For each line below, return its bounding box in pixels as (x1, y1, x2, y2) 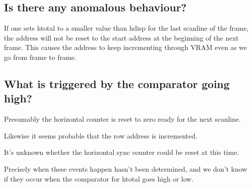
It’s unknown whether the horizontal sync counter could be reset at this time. (4, 147, 239, 157)
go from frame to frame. (4, 51, 77, 62)
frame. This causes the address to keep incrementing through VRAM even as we (4, 42, 247, 52)
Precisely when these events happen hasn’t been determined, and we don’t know (4, 163, 247, 174)
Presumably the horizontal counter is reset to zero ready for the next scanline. (4, 114, 241, 124)
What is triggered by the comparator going (4, 76, 230, 91)
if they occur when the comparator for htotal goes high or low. (4, 173, 194, 184)
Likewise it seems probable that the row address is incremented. (4, 130, 198, 140)
